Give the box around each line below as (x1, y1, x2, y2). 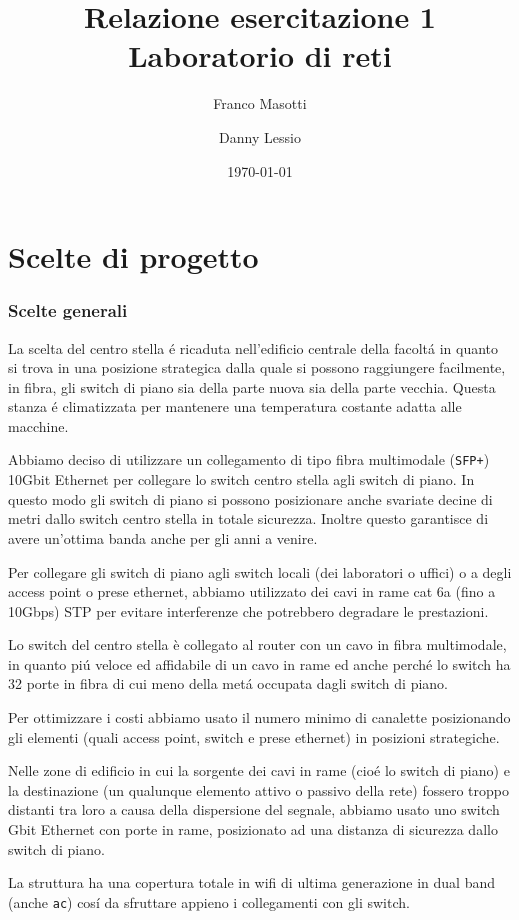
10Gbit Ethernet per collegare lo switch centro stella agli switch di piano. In (8, 469, 475, 490)
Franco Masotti (213, 93, 307, 114)
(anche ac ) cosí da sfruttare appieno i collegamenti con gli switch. (8, 891, 410, 912)
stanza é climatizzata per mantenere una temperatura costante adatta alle (8, 396, 462, 417)
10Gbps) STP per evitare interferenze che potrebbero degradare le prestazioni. (8, 600, 489, 621)
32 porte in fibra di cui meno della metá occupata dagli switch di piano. (8, 673, 449, 694)
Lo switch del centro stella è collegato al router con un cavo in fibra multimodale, (8, 634, 507, 655)
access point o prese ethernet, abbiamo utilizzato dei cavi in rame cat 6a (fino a (8, 581, 496, 602)
